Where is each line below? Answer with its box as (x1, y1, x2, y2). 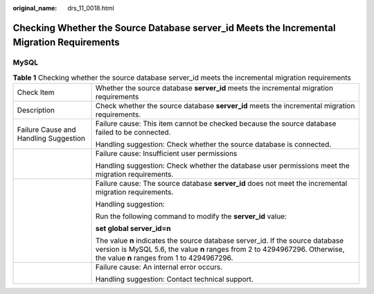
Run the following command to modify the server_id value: (95, 211, 287, 221)
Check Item (17, 87, 55, 97)
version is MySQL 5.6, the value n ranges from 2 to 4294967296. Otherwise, (95, 245, 345, 254)
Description (17, 105, 55, 115)
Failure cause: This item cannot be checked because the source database (95, 119, 337, 128)
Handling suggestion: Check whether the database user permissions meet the (95, 161, 350, 171)
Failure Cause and (17, 125, 76, 135)
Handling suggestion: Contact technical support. (95, 275, 254, 284)
